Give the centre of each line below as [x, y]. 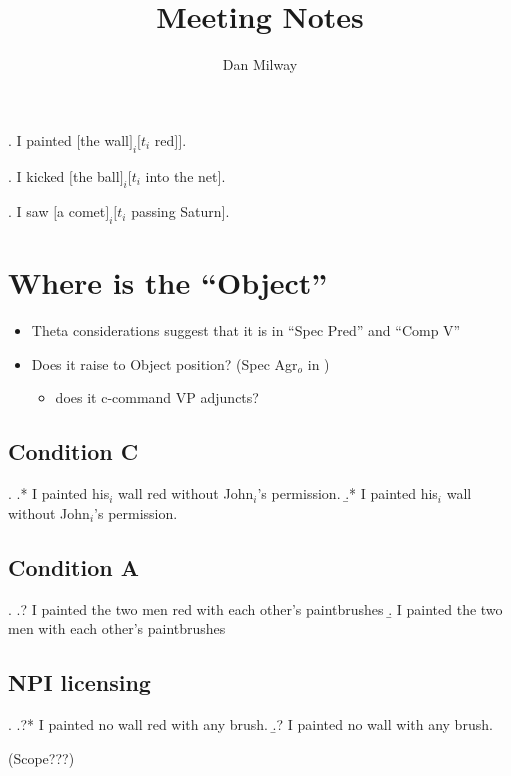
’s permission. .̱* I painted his [347, 493]
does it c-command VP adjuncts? [157, 397]
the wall [104, 139]
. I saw [28, 211]
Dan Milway [260, 64]
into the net [181, 175]
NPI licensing [79, 682]
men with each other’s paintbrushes [117, 628]
